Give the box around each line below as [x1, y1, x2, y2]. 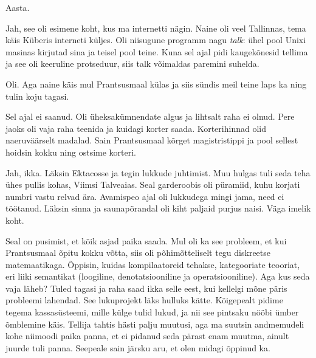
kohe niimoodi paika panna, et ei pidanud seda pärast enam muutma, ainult [5, 329, 289, 342]
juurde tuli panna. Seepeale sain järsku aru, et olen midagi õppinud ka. [5, 341, 270, 354]
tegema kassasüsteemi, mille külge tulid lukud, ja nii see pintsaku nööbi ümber [5, 306, 299, 318]
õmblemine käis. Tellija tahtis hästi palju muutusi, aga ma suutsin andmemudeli [5, 317, 304, 330]
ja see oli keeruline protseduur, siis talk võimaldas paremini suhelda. [5, 57, 259, 70]
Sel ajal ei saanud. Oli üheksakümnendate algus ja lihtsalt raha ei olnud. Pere [5, 110, 295, 123]
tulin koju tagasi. [5, 89, 69, 102]
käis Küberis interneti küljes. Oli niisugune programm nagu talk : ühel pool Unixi [5, 33, 306, 46]
